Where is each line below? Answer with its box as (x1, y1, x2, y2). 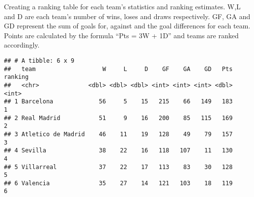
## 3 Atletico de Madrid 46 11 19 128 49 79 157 (4, 130, 233, 138)
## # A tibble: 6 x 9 (4, 57, 75, 64)
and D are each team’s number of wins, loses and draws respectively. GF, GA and (4, 11, 251, 21)
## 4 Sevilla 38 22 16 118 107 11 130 (4, 147, 233, 154)
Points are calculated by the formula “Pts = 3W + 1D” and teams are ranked (4, 30, 239, 40)
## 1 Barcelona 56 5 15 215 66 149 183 (4, 98, 233, 105)
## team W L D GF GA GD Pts (4, 65, 233, 73)
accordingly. (4, 40, 40, 50)
